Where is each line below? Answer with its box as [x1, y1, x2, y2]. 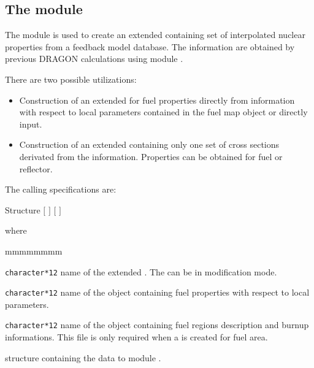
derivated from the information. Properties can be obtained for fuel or [19, 150, 283, 163]
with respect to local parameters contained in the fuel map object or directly [19, 105, 308, 118]
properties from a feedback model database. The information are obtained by [5, 40, 295, 53]
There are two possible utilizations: [5, 72, 137, 85]
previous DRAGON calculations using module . [5, 52, 183, 65]
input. [19, 117, 42, 130]
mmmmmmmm [5, 244, 63, 257]
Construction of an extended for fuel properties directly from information [19, 93, 295, 106]
